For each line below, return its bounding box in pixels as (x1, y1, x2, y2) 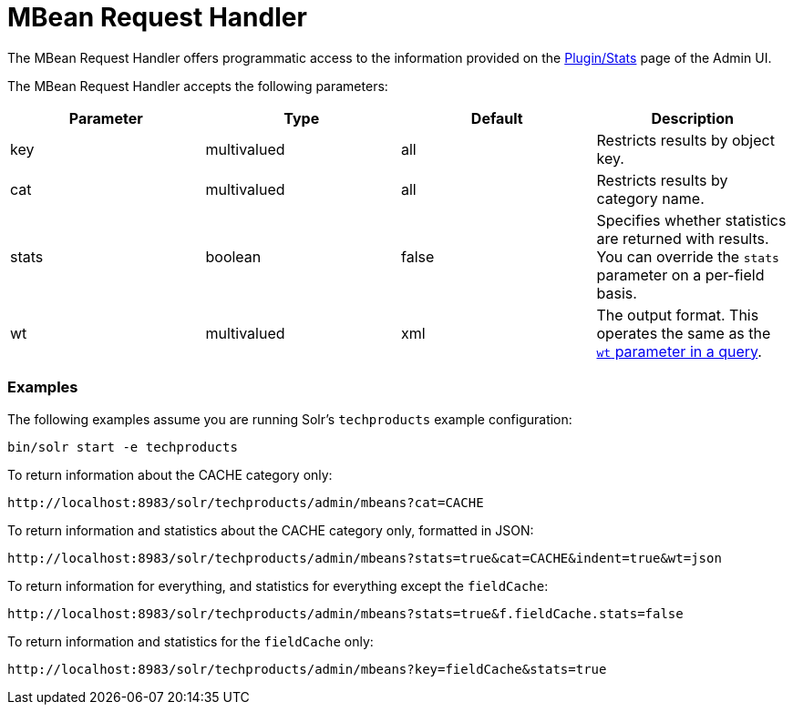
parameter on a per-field (596, 265, 765, 284)
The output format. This (596, 305, 759, 324)
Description (651, 108, 734, 127)
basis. (596, 283, 637, 302)
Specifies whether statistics (596, 210, 787, 229)
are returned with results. (596, 229, 769, 248)
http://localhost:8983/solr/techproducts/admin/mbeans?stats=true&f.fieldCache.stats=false (7, 605, 684, 621)
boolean (205, 247, 262, 266)
